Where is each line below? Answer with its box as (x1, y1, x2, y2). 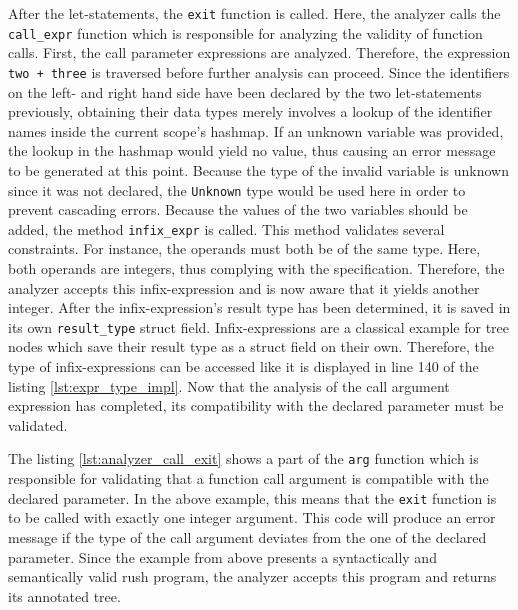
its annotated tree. (8, 585, 121, 606)
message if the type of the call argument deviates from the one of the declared (8, 526, 487, 547)
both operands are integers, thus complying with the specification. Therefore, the (8, 258, 505, 279)
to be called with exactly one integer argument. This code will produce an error (8, 507, 496, 528)
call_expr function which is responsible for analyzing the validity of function (8, 22, 483, 43)
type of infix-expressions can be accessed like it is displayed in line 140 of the (8, 356, 479, 377)
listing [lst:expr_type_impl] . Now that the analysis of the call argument (8, 375, 450, 396)
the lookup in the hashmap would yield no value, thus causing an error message (8, 140, 496, 161)
